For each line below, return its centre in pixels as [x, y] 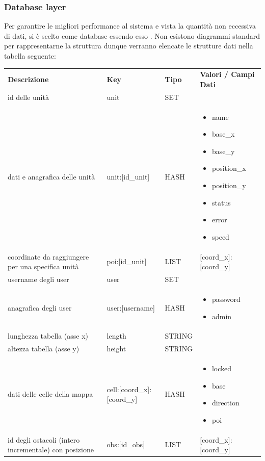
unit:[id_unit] [128, 177]
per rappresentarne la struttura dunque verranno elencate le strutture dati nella [129, 46]
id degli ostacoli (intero [44, 439]
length [116, 336]
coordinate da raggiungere [48, 256]
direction [226, 403]
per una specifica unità [43, 266]
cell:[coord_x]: [129, 389]
